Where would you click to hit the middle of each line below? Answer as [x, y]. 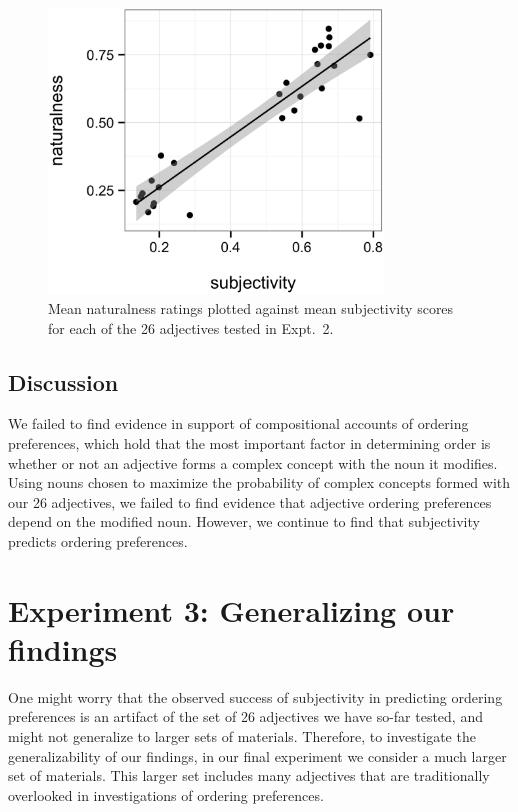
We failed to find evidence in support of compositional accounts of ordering [238, 423]
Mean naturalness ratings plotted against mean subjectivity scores [251, 307]
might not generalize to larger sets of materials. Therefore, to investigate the [242, 736]
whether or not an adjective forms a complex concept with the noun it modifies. [253, 462]
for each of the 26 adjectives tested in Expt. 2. [191, 327]
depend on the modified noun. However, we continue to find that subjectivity [244, 521]
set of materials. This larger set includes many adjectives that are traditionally [249, 775]
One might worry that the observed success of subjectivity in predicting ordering [255, 696]
